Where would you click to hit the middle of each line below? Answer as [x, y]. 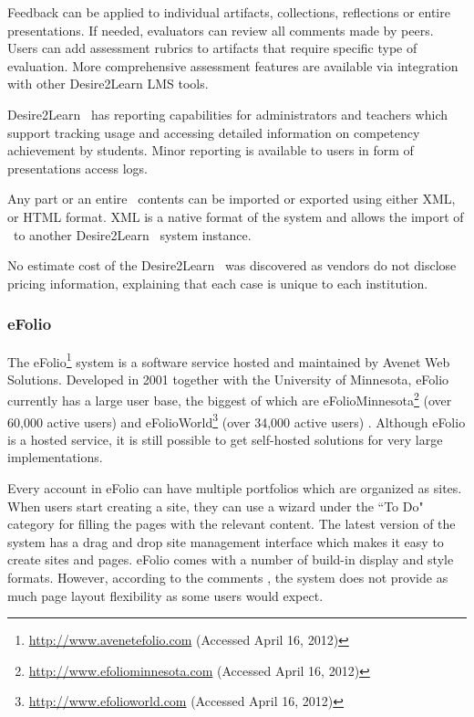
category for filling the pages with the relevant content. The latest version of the [232, 524]
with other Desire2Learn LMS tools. [108, 84]
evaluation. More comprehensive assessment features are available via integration [233, 65]
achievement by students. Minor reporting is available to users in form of [211, 150]
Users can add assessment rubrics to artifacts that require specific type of [212, 48]
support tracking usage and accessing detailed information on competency [214, 132]
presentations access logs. [77, 168]
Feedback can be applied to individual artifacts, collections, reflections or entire [229, 12]
